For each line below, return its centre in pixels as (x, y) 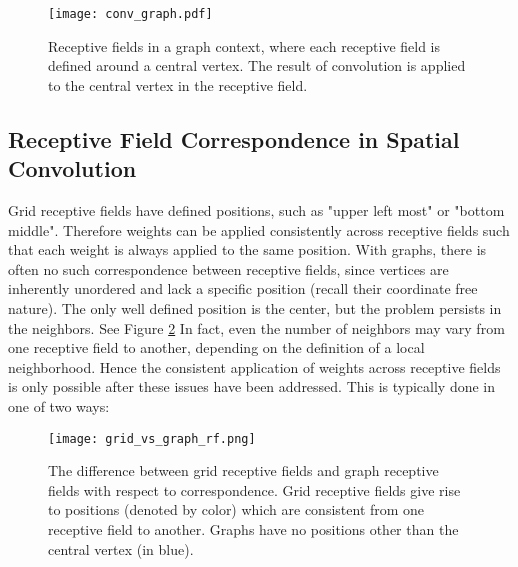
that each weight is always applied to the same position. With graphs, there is (247, 249)
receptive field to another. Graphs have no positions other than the (253, 529)
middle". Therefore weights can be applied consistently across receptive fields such (259, 229)
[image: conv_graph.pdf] (130, 14)
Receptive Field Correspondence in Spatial (234, 138)
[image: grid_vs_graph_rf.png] (152, 438)
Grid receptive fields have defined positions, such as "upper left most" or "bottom (256, 210)
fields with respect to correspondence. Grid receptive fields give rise (254, 489)
